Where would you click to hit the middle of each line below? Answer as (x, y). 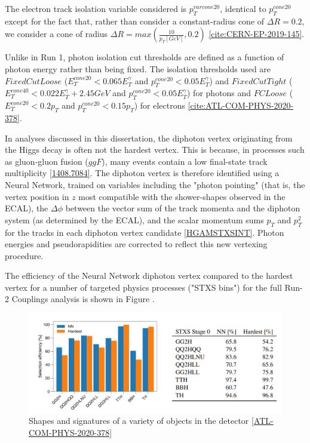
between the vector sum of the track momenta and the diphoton (183, 208)
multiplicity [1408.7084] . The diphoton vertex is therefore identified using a (142, 173)
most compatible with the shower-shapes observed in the (182, 196)
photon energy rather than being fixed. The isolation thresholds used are (138, 68)
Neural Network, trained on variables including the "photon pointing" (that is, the (155, 184)
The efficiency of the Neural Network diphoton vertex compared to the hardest (149, 276)
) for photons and (219, 93)
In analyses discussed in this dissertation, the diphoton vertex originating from (149, 138)
